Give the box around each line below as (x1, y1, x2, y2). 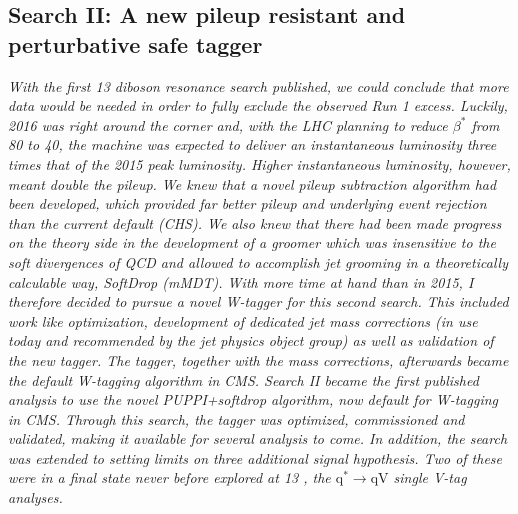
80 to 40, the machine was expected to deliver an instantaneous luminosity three (8, 134, 497, 155)
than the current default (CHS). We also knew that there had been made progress (8, 212, 502, 233)
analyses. (8, 487, 63, 508)
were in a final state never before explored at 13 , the (8, 467, 331, 488)
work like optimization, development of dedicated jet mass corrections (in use (8, 310, 478, 331)
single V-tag (393, 467, 467, 488)
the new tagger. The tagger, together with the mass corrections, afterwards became (8, 349, 509, 370)
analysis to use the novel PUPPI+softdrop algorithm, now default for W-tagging (8, 389, 498, 410)
